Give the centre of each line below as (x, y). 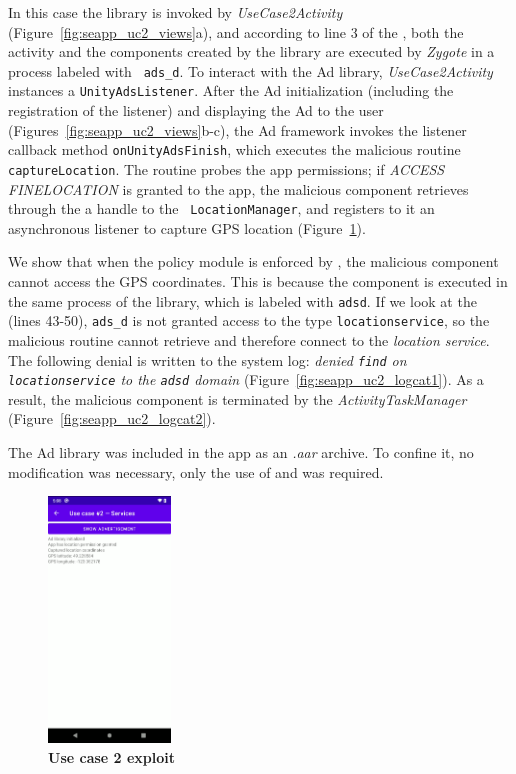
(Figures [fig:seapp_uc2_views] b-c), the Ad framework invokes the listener (237, 129)
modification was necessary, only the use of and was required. (196, 471)
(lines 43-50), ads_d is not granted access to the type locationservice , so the (249, 320)
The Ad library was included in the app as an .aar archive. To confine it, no (241, 452)
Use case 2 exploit (112, 756)
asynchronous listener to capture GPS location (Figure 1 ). (187, 227)
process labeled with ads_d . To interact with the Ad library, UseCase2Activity (250, 70)
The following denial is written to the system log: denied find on (207, 359)
